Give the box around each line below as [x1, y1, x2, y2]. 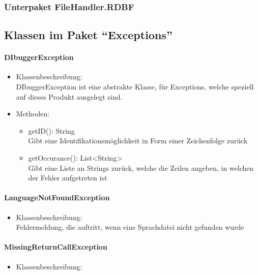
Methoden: [16, 108, 50, 119]
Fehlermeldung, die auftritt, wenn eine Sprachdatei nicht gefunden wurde [16, 222, 244, 232]
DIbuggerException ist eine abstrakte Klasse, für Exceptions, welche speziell [16, 81, 254, 92]
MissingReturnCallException [4, 241, 107, 252]
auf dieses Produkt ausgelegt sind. [16, 91, 123, 102]
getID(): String [28, 125, 75, 136]
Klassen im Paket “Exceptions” [4, 27, 173, 43]
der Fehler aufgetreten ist [28, 172, 107, 183]
